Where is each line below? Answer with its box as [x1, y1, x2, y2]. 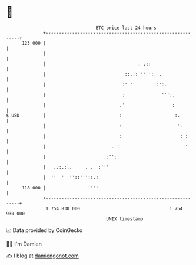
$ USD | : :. [6, 112, 181, 119]
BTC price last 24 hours [95, 25, 157, 31]
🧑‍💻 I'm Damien [6, 240, 42, 247]
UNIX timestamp [106, 215, 144, 222]
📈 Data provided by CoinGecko [6, 227, 83, 234]
